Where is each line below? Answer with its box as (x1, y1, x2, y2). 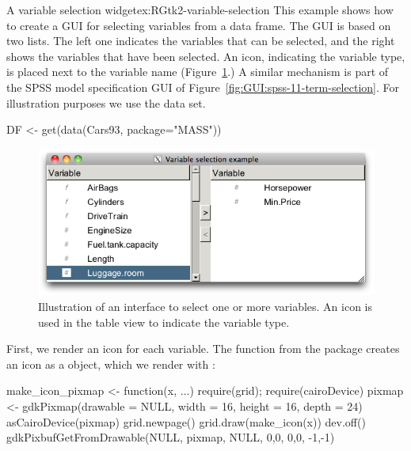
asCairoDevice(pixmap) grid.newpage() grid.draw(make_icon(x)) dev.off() (6, 413, 366, 430)
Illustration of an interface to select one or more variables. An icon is (38, 298, 373, 315)
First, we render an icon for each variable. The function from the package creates (6, 340, 400, 357)
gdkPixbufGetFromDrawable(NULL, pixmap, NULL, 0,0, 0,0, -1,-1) (6, 429, 335, 445)
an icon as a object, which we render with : (6, 355, 215, 372)
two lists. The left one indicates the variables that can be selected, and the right (6, 32, 395, 49)
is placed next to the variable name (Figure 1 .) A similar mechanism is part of (6, 63, 389, 80)
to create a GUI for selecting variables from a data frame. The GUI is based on (6, 17, 391, 33)
